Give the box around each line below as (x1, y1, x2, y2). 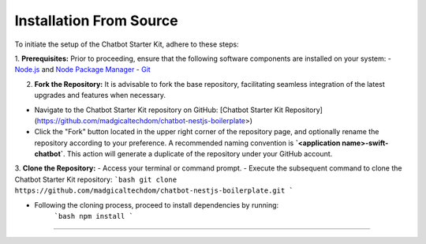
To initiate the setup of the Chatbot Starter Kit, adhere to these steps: (14, 39, 240, 49)
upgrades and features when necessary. (34, 91, 166, 100)
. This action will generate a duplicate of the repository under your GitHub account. (62, 149, 333, 159)
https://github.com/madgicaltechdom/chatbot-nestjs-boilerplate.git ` (14, 186, 293, 195)
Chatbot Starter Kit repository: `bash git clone (14, 175, 177, 184)
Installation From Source (14, 12, 178, 29)
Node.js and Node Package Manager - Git (14, 65, 151, 74)
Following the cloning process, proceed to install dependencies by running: (34, 200, 279, 209)
